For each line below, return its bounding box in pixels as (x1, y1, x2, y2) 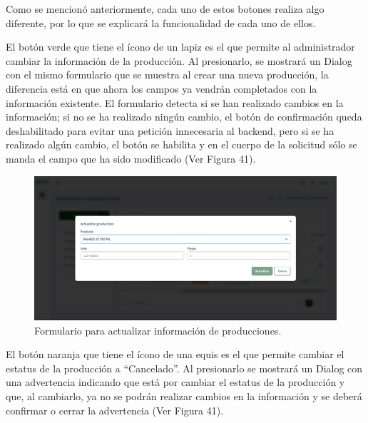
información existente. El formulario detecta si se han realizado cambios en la (6, 95, 344, 110)
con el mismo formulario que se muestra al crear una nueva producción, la (6, 67, 329, 82)
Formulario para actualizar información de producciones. (34, 322, 282, 337)
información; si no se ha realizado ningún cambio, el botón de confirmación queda (6, 109, 362, 124)
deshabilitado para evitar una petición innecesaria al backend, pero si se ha (6, 123, 334, 138)
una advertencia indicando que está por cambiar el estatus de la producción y (6, 374, 345, 389)
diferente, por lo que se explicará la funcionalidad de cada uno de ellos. (6, 15, 316, 30)
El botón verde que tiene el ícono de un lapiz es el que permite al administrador (6, 39, 355, 54)
